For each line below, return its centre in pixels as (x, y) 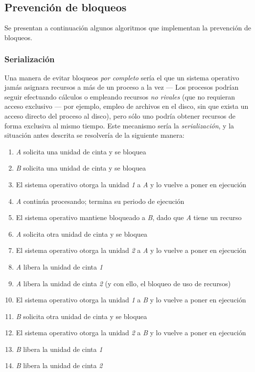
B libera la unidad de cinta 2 (59, 365)
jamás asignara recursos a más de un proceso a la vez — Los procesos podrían (122, 87)
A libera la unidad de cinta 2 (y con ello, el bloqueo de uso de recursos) (123, 283)
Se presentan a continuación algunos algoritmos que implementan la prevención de (128, 28)
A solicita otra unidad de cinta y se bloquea (81, 234)
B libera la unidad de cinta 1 (59, 349)
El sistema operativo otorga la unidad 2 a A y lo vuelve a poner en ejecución (131, 250)
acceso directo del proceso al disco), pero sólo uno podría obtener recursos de (120, 115)
